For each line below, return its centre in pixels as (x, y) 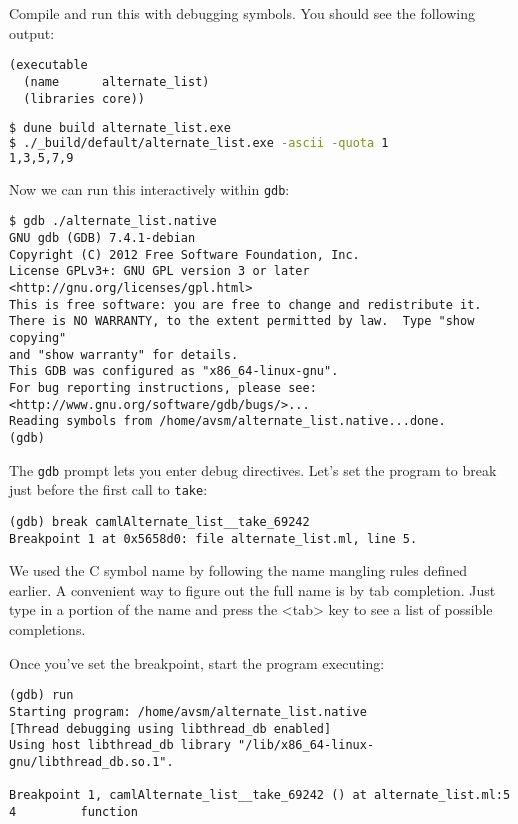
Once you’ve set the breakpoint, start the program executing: (197, 662)
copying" (38, 338)
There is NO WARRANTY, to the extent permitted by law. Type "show (242, 321)
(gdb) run (41, 695)
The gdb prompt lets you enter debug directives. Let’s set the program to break (253, 469)
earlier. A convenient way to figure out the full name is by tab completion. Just (252, 589)
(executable (48, 65)
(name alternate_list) (116, 81)
